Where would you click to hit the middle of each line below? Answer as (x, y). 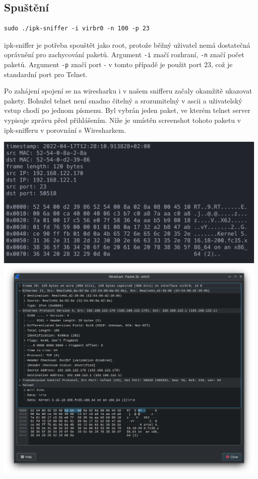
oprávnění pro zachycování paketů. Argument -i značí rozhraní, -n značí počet (124, 54)
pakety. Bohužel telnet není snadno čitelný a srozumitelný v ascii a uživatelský (123, 100)
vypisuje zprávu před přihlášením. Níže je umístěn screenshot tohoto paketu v (123, 120)
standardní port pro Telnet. (46, 74)
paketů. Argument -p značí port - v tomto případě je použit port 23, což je (118, 64)
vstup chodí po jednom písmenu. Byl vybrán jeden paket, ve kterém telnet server (127, 110)
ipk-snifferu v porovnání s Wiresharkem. (65, 130)
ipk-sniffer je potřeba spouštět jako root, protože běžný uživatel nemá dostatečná (127, 45)
